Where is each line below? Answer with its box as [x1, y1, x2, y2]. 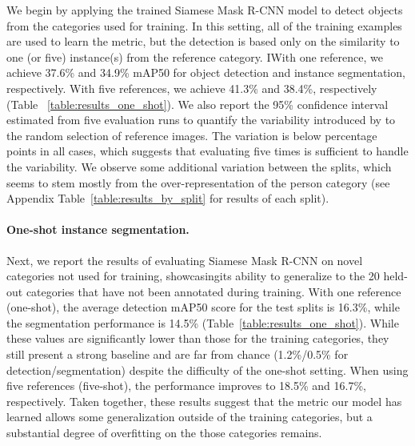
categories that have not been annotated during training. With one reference [26, 283, 401, 299]
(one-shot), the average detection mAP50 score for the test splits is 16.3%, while [6, 299, 400, 315]
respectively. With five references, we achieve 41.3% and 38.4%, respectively [6, 79, 377, 96]
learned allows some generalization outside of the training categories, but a [6, 408, 373, 425]
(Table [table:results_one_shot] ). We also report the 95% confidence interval [6, 95, 389, 112]
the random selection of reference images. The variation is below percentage [6, 127, 377, 143]
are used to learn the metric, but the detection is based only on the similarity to [6, 33, 400, 50]
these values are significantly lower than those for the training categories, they [6, 330, 389, 347]
